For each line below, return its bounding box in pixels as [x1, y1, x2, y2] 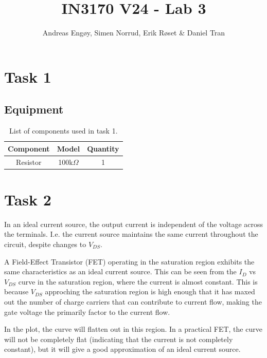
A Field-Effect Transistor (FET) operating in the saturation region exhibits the [4, 256, 255, 267]
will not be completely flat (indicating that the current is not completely [4, 333, 233, 344]
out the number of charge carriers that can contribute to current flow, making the [4, 296, 262, 307]
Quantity [87, 143, 119, 154]
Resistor [16, 156, 42, 167]
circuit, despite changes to [4, 238, 86, 249]
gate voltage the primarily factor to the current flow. [4, 306, 170, 317]
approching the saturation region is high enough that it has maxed [45, 286, 255, 297]
